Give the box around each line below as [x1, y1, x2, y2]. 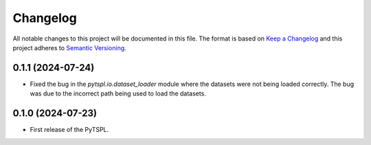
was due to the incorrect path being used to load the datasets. [30, 89, 206, 98]
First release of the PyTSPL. [30, 126, 109, 134]
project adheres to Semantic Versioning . [12, 43, 126, 52]
